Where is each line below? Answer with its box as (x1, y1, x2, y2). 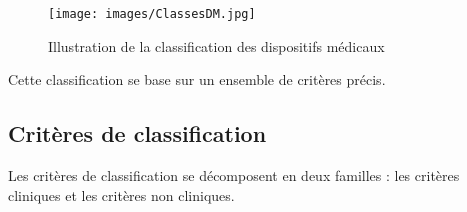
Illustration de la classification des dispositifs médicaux (48, 35, 385, 56)
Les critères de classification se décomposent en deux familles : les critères (8, 165, 460, 186)
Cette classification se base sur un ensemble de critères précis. (8, 69, 386, 90)
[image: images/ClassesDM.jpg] (48, 7, 256, 21)
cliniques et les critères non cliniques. (8, 184, 235, 205)
